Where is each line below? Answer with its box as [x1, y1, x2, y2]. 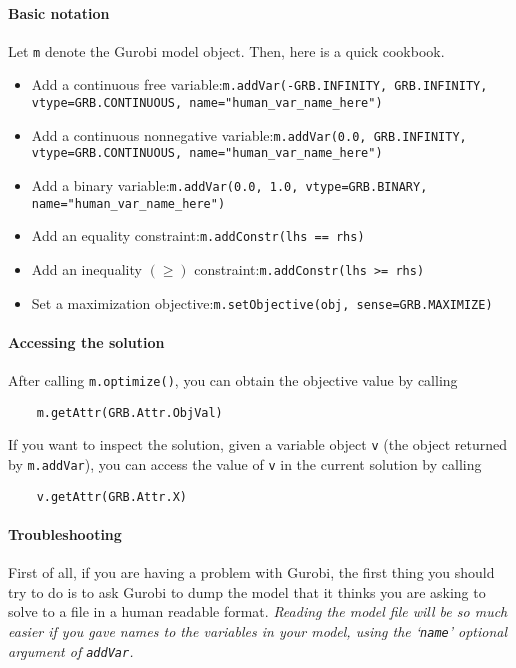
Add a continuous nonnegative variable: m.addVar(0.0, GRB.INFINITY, [31, 124, 467, 145]
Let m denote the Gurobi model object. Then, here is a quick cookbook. [8, 40, 445, 61]
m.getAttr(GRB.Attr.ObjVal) [36, 405, 223, 420]
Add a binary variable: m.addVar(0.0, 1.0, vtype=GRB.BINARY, [31, 175, 428, 196]
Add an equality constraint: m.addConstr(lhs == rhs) [31, 225, 365, 246]
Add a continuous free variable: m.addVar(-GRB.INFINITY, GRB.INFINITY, [31, 74, 488, 95]
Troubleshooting [8, 524, 122, 545]
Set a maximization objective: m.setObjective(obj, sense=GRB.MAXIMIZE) [31, 292, 493, 313]
